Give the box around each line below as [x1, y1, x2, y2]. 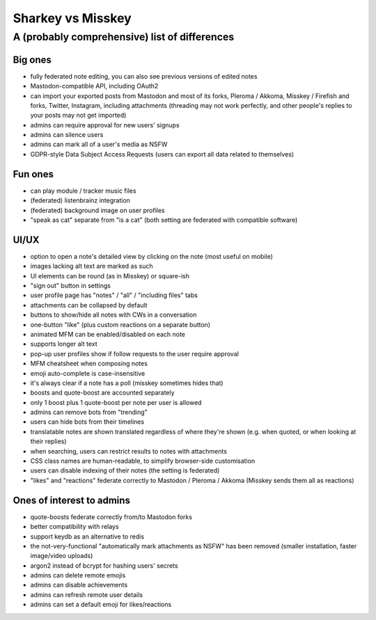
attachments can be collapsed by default [30, 301, 148, 309]
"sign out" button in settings [30, 282, 111, 289]
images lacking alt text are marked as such [30, 262, 153, 271]
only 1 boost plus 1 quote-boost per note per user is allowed [30, 398, 202, 406]
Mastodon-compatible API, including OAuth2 [30, 82, 159, 90]
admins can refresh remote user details [30, 590, 143, 598]
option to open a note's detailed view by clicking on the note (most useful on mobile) [30, 252, 273, 260]
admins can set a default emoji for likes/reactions [30, 601, 172, 609]
